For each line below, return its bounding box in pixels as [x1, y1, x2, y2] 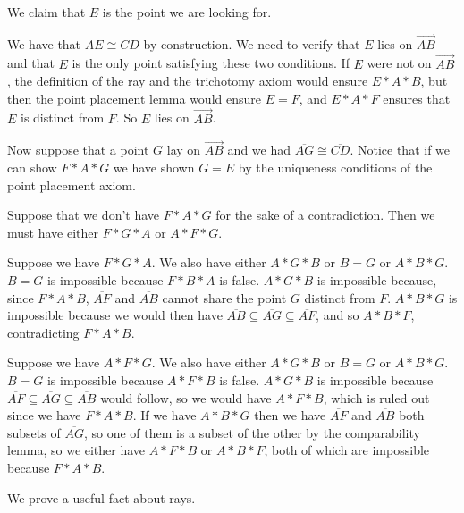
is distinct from [21, 108, 105, 127]
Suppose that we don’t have [7, 206, 160, 224]
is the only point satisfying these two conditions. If [72, 54, 350, 72]
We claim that [7, 3, 86, 21]
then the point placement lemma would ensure [7, 88, 261, 107]
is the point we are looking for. [102, 3, 272, 21]
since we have [7, 406, 81, 425]
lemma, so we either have [7, 441, 146, 459]
